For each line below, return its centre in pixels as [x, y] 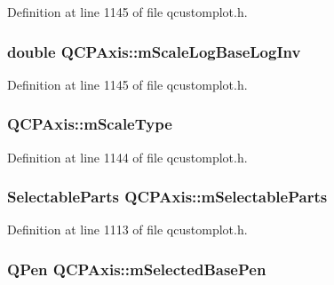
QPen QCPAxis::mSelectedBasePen [137, 269]
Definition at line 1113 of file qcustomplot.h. [127, 230]
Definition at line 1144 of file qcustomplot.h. [127, 157]
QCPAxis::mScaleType [90, 124]
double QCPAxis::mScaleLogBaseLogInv [154, 51]
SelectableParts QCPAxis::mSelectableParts [167, 197]
